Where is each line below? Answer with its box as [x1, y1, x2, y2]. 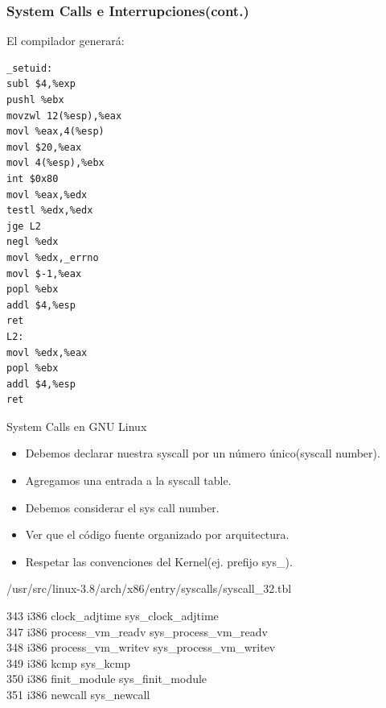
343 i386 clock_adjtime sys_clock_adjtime [6, 607, 219, 624]
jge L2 [6, 220, 41, 232]
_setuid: [6, 62, 53, 74]
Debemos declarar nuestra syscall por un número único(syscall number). [25, 445, 380, 462]
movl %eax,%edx [6, 188, 88, 201]
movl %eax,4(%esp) [6, 126, 105, 138]
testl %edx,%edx [6, 205, 93, 217]
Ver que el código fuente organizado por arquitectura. [25, 526, 289, 543]
